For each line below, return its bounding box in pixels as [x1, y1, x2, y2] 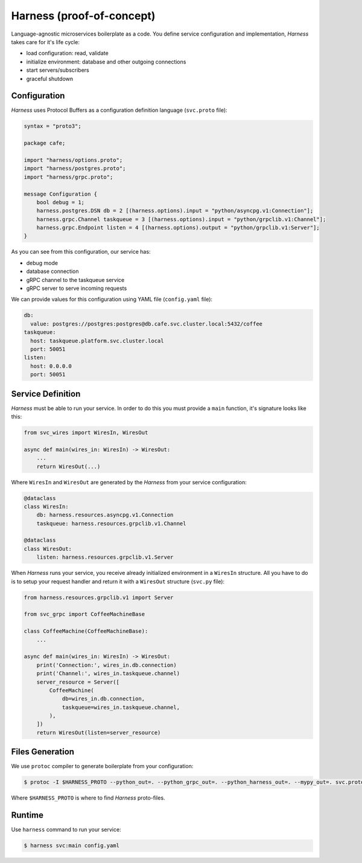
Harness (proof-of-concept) [11, 9, 156, 22]
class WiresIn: [24, 503, 69, 510]
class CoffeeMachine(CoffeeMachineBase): [24, 628, 148, 635]
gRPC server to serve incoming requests [26, 284, 127, 292]
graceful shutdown [26, 75, 74, 82]
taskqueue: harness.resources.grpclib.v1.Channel [36, 520, 186, 527]
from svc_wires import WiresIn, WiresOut [24, 429, 148, 436]
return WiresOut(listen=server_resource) [36, 729, 161, 736]
